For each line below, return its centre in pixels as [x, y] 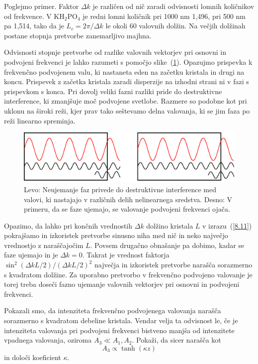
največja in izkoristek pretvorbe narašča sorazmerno [173, 265]
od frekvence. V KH [34, 16]
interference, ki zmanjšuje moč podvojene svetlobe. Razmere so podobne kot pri [126, 101]
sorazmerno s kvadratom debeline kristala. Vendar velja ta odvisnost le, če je [121, 320]
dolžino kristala [170, 225]
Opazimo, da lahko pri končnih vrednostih [68, 225]
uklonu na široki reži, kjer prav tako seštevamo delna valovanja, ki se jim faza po [127, 110]
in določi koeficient [33, 357]
